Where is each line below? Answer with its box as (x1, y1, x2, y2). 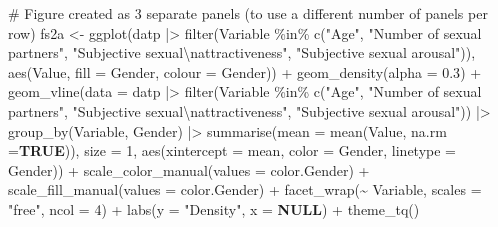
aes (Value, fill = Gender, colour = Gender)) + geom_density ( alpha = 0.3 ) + (8, 61, 482, 82)
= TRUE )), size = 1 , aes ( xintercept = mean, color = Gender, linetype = (8, 140, 457, 161)
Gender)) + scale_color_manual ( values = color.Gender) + (8, 159, 370, 180)
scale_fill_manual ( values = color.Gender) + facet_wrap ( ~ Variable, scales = (8, 179, 482, 200)
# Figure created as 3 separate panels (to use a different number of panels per (8, 3, 488, 23)
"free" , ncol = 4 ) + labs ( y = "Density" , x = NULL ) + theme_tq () (8, 198, 420, 219)
